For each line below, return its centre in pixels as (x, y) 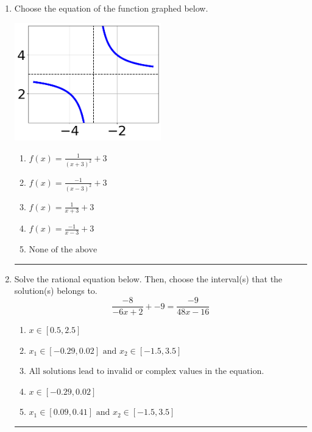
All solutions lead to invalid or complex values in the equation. (147, 372)
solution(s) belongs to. (56, 291)
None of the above (63, 250)
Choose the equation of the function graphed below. (111, 8)
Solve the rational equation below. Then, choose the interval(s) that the (148, 278)
